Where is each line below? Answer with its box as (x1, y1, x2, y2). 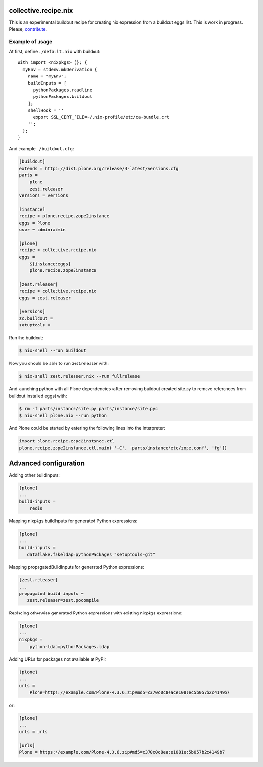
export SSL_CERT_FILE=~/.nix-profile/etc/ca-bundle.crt (33, 115, 169, 120)
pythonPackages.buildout (33, 94, 93, 99)
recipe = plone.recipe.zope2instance (19, 213, 110, 219)
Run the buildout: (9, 335, 43, 341)
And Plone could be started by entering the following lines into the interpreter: (9, 425, 166, 431)
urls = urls (19, 729, 48, 734)
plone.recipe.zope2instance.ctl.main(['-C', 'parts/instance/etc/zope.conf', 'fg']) (19, 445, 227, 451)
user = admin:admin (19, 227, 66, 232)
